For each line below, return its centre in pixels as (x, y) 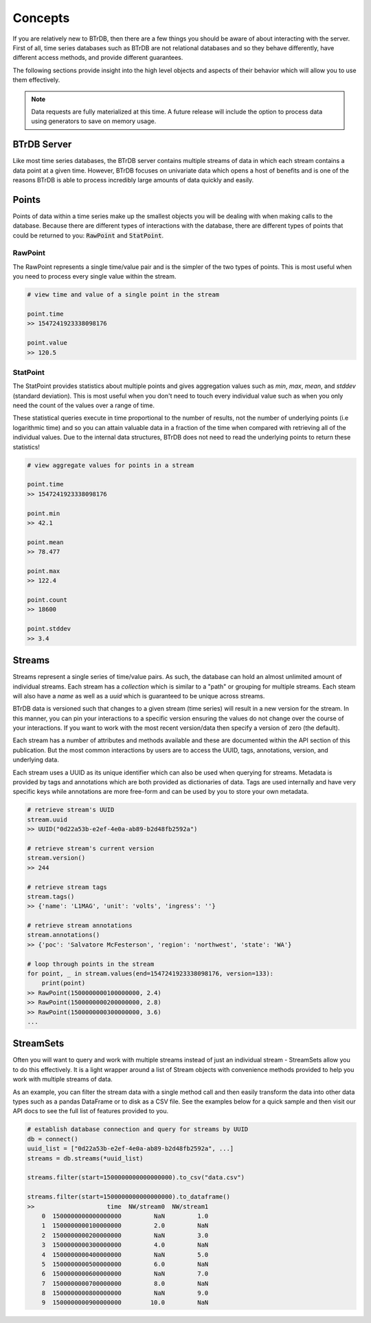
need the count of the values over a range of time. (83, 405)
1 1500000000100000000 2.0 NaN (125, 1226)
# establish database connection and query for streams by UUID (138, 1129)
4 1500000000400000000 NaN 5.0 (125, 1255)
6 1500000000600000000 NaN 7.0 (125, 1274)
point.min (44, 513)
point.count (47, 600)
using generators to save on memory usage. (94, 121)
